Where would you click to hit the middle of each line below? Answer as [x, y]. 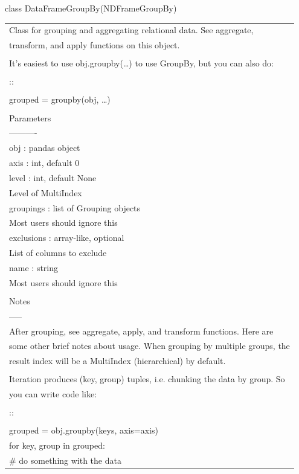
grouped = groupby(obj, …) [60, 99]
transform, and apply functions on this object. [95, 45]
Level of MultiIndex [46, 192]
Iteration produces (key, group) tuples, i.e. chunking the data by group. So [147, 379]
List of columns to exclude [58, 253]
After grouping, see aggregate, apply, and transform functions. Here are [141, 331]
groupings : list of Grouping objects [75, 207]
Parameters [30, 117]
